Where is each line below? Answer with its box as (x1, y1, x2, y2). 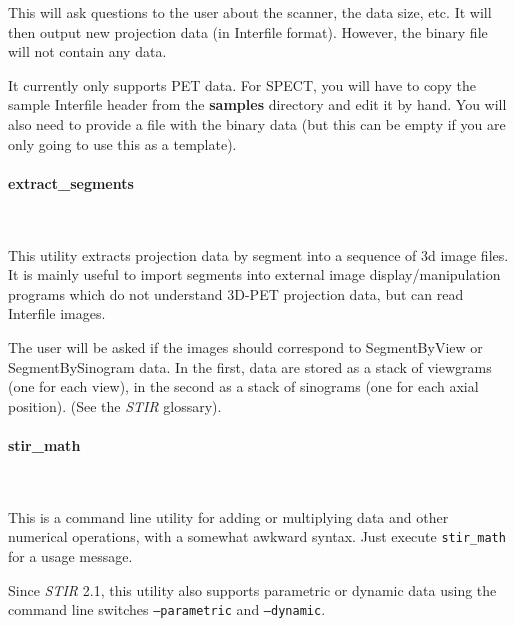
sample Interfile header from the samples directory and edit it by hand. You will (8, 94, 507, 115)
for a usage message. (8, 545, 133, 566)
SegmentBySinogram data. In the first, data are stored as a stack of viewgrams (8, 356, 492, 377)
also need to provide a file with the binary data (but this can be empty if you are (8, 113, 506, 134)
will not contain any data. (8, 41, 167, 62)
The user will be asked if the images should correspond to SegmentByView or (8, 336, 483, 357)
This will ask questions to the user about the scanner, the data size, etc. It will (8, 2, 492, 22)
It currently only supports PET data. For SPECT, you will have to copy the (8, 74, 476, 95)
